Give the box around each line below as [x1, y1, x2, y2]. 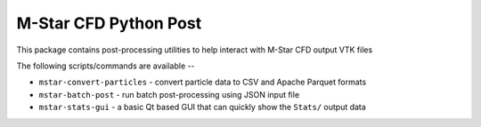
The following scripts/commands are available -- [16, 60, 195, 71]
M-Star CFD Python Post [16, 13, 202, 33]
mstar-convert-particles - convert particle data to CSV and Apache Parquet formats [38, 76, 367, 88]
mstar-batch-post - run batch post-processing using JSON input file [38, 89, 300, 99]
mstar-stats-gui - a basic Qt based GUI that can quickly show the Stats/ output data [38, 102, 367, 113]
